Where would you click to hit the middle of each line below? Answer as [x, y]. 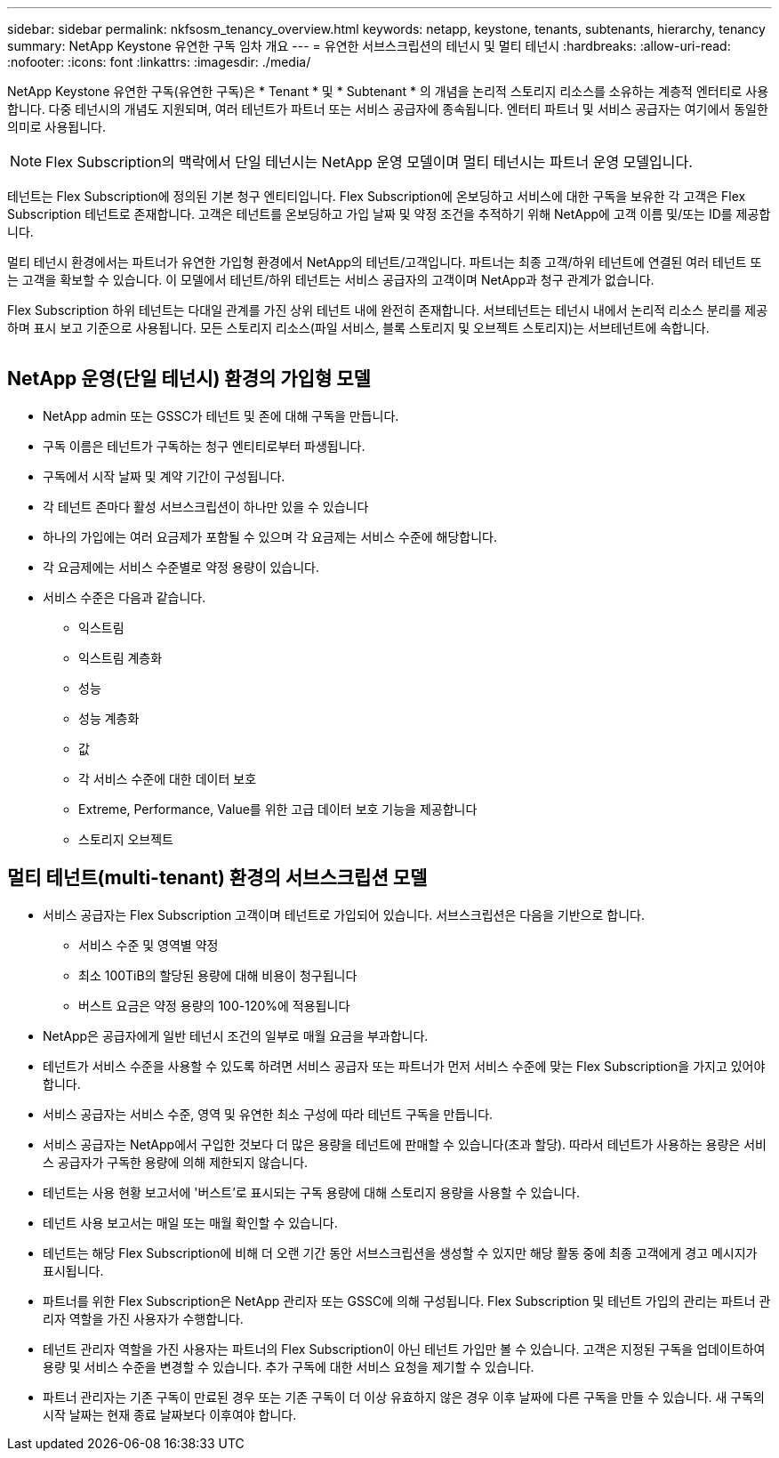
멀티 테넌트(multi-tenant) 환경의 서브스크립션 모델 [217, 878]
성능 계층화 [109, 718]
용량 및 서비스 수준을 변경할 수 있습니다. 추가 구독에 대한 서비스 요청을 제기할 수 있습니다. [289, 1366]
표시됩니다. [73, 1270]
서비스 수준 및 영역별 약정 [149, 945]
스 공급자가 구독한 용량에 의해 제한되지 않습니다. [176, 1162]
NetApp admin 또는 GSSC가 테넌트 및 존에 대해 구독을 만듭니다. [221, 415]
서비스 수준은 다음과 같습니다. [124, 597]
